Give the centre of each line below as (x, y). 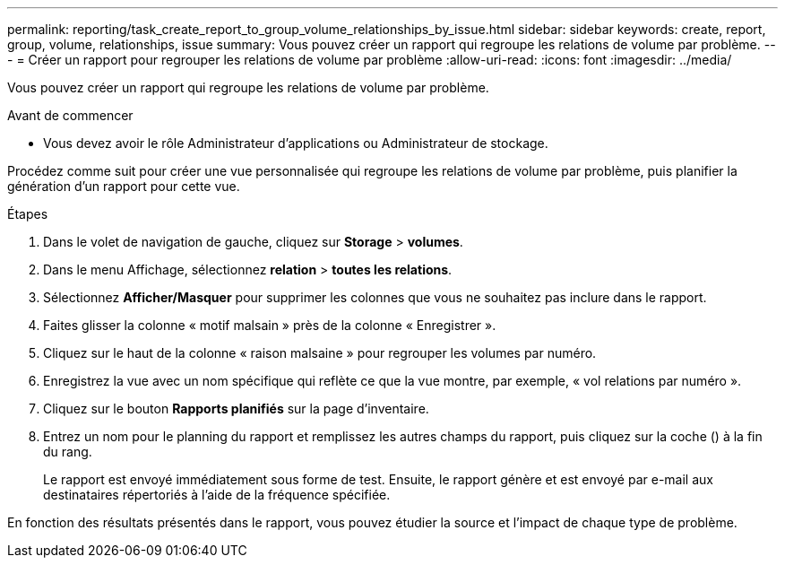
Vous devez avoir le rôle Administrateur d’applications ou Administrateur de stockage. (296, 143)
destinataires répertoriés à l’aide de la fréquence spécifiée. (217, 495)
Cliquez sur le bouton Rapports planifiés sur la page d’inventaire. (236, 409)
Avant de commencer (70, 115)
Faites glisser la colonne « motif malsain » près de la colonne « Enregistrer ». (270, 325)
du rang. (68, 452)
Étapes (28, 214)
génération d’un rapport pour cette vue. (124, 186)
